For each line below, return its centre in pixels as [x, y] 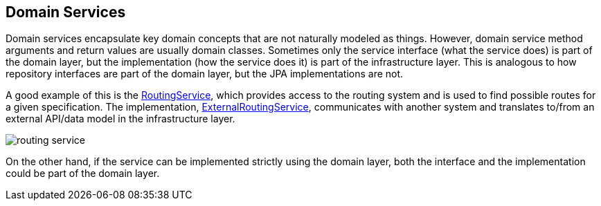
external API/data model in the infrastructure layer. [120, 119]
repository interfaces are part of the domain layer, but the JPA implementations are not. [205, 74]
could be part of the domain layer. [83, 174]
